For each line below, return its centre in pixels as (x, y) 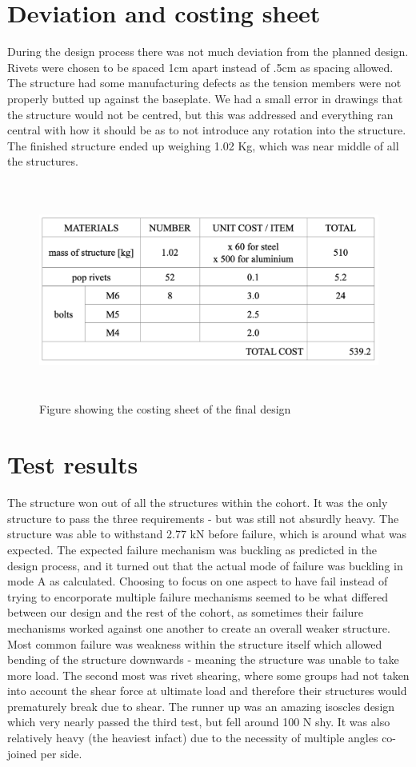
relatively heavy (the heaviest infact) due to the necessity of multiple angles (193, 738)
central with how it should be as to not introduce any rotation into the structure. (207, 130)
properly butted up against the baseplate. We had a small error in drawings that (205, 98)
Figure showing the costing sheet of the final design (165, 409)
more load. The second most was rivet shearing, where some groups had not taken (208, 675)
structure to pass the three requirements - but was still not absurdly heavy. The (203, 518)
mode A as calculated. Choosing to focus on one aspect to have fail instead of (198, 581)
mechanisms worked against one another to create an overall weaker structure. (199, 627)
